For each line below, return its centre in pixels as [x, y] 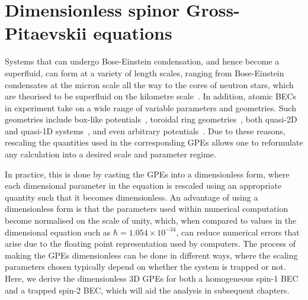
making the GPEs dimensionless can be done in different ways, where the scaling [151, 255]
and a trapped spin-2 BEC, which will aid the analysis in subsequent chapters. [147, 290]
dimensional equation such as [58, 232]
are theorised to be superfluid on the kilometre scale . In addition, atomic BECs [151, 96]
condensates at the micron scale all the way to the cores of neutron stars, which [149, 84]
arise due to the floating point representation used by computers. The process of [150, 243]
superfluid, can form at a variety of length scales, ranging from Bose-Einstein [145, 72]
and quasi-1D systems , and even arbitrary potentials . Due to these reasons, [145, 130]
